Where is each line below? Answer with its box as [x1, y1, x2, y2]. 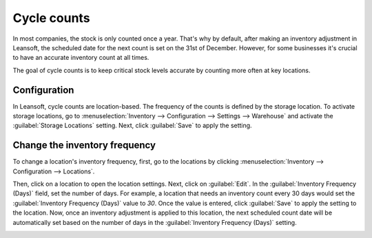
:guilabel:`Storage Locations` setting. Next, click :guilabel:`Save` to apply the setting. [12, 121, 252, 130]
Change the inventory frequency [12, 140, 156, 151]
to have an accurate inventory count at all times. [12, 54, 149, 62]
